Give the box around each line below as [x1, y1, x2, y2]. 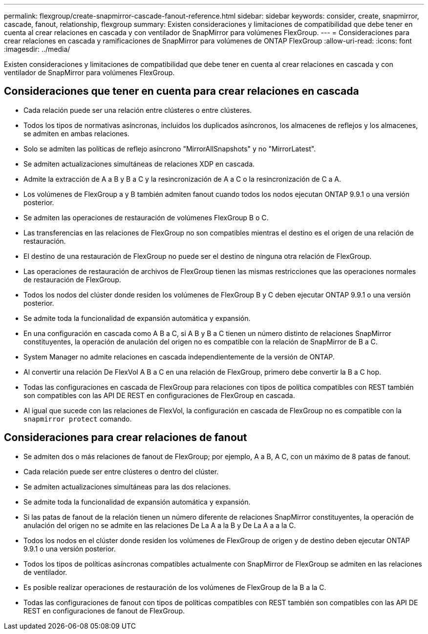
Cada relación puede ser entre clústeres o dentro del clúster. [23, 467, 219, 476]
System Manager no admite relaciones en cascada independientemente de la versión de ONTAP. [23, 352, 335, 361]
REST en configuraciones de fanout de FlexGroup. [23, 606, 185, 615]
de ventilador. [23, 568, 67, 576]
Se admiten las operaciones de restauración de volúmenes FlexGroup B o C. [23, 213, 269, 222]
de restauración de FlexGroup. [23, 275, 121, 284]
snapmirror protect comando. [23, 414, 132, 423]
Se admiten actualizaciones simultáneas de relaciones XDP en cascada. [23, 159, 255, 168]
